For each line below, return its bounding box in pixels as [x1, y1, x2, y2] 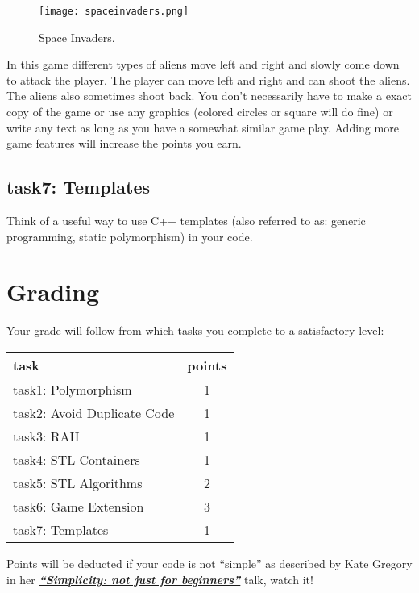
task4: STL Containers [13, 449, 140, 469]
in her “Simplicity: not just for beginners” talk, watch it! [6, 570, 313, 587]
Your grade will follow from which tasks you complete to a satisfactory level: [6, 322, 384, 339]
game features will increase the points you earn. [6, 135, 242, 152]
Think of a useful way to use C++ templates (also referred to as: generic [6, 212, 366, 229]
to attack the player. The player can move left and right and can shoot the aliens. [6, 71, 410, 88]
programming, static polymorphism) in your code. [6, 228, 253, 244]
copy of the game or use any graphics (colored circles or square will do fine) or [6, 103, 393, 120]
